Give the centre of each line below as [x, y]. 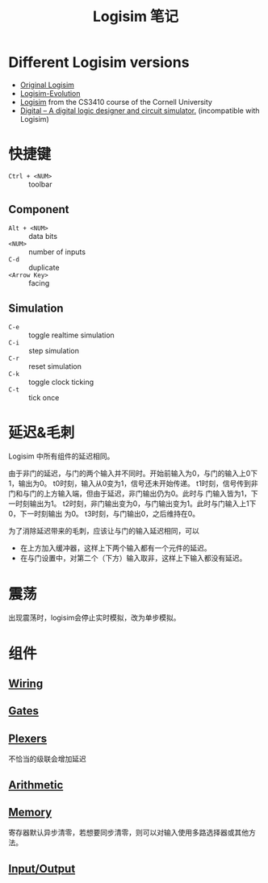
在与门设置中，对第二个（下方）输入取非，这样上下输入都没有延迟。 [133, 559]
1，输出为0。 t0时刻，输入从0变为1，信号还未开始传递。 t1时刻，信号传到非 [133, 483]
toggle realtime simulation [71, 335]
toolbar [40, 184]
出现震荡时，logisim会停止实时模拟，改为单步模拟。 [94, 617]
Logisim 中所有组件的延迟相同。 [61, 456]
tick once [44, 397]
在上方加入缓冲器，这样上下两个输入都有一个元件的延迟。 [115, 548]
